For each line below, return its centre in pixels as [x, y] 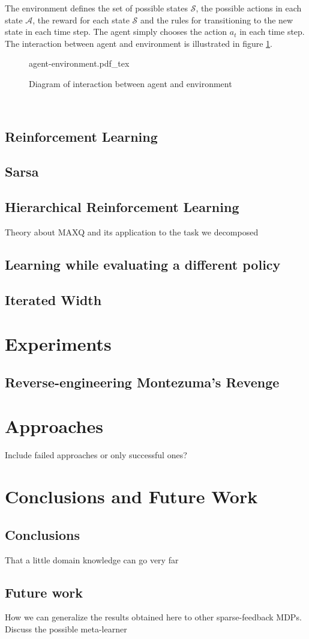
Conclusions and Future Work [131, 496]
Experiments [58, 344]
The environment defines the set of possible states [96, 8]
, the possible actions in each [249, 8]
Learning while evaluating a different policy [143, 264]
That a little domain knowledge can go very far [92, 559]
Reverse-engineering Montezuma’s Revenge [142, 382]
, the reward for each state [81, 20]
